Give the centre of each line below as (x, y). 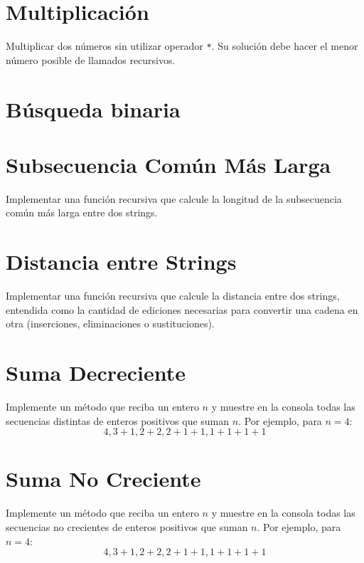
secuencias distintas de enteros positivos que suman (118, 420)
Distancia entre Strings (121, 262)
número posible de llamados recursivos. (91, 59)
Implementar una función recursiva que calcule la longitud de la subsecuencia (174, 198)
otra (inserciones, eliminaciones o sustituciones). (110, 323)
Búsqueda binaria (93, 109)
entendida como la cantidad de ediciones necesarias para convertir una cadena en (182, 309)
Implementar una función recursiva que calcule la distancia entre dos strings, (173, 296)
